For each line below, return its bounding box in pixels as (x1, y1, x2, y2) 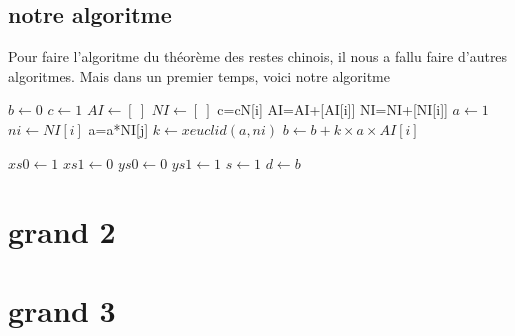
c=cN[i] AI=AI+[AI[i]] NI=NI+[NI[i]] (217, 99, 448, 120)
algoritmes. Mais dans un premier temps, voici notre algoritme (8, 65, 390, 86)
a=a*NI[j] (88, 118, 149, 139)
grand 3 (8, 289, 116, 330)
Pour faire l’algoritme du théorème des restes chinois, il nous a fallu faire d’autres (8, 46, 508, 67)
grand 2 (8, 211, 116, 252)
